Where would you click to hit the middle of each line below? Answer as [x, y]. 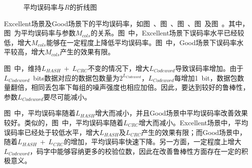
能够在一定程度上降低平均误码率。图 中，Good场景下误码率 [141, 42]
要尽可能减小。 [68, 96]
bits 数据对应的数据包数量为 [76, 77]
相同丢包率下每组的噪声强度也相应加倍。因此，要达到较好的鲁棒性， [140, 87]
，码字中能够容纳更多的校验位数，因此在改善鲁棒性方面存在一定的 [136, 151]
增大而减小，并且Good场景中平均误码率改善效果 [172, 113]
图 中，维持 [23, 68]
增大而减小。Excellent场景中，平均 [193, 122]
